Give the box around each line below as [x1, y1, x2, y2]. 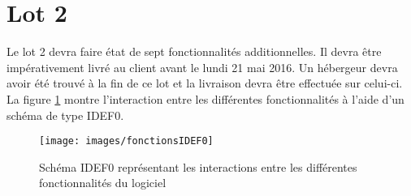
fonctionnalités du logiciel [39, 174, 167, 191]
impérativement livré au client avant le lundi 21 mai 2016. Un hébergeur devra [6, 58, 398, 75]
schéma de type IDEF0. [6, 106, 124, 123]
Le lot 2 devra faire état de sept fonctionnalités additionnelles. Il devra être [6, 43, 382, 60]
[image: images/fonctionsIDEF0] [39, 135, 214, 147]
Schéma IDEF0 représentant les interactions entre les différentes [39, 158, 357, 175]
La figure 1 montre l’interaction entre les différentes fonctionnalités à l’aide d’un [6, 90, 405, 107]
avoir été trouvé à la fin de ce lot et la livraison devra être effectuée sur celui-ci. [6, 75, 403, 92]
